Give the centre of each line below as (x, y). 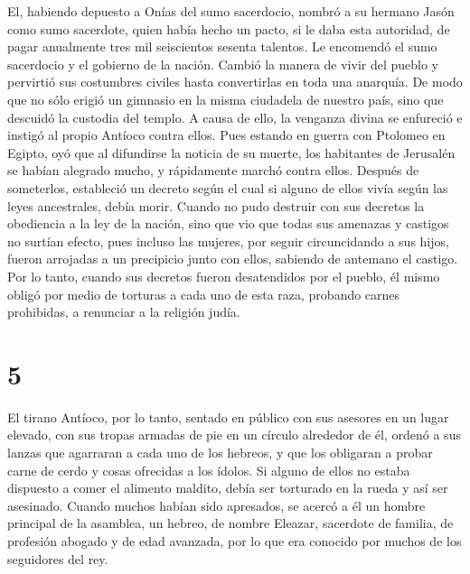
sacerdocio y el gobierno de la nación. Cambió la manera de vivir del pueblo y (223, 64)
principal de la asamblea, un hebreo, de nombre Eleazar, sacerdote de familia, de (230, 523)
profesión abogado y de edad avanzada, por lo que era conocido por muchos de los (235, 540)
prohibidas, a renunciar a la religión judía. (124, 312)
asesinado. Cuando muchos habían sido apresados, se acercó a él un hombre (216, 505)
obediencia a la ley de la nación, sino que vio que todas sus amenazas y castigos (228, 223)
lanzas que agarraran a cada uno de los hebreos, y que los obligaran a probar (220, 452)
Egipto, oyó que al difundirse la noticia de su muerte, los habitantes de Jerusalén (231, 152)
